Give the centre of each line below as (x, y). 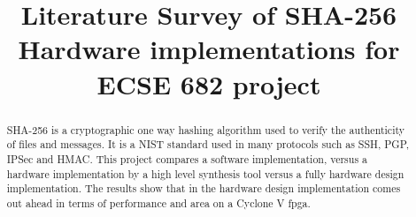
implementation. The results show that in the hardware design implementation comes (204, 188)
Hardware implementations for (209, 49)
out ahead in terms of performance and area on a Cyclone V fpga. (158, 202)
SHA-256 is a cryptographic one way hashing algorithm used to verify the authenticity (206, 129)
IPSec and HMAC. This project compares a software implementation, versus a (187, 158)
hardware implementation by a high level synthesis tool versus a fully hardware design (205, 173)
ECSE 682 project (209, 83)
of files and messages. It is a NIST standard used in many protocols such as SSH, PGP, (208, 144)
